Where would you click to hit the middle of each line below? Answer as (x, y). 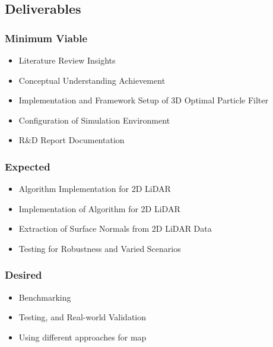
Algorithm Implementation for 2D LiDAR (95, 189)
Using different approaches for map (82, 337)
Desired (23, 275)
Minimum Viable (46, 38)
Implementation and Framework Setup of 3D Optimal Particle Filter (143, 100)
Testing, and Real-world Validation (82, 317)
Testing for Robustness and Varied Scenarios (100, 248)
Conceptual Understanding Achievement (92, 80)
